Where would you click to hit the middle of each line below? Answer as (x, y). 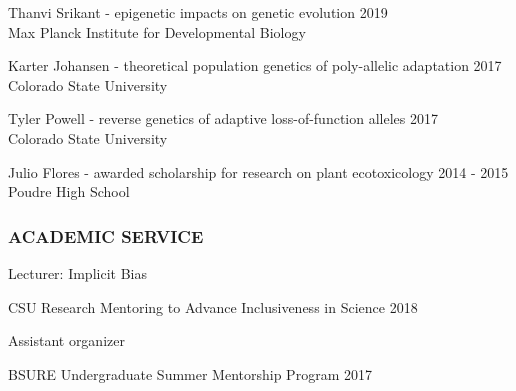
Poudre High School (69, 191)
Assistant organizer (66, 340)
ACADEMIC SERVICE (106, 235)
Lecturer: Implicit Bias (77, 272)
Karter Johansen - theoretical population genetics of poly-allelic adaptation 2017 (255, 65)
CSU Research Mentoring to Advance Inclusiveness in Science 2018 (213, 306)
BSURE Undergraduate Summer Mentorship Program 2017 (190, 373)
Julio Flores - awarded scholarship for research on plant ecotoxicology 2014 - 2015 (258, 171)
